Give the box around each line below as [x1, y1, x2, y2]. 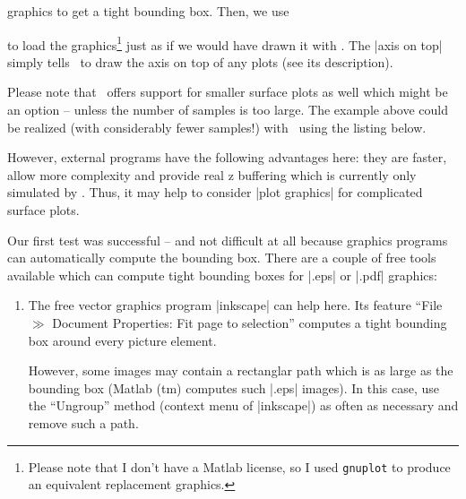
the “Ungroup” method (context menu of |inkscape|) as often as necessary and [28, 396, 459, 415]
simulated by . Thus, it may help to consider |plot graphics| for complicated [7, 183, 423, 202]
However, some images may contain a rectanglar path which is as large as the [28, 361, 453, 380]
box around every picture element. [28, 331, 217, 349]
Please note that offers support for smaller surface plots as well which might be [7, 82, 448, 101]
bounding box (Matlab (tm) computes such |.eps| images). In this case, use [28, 378, 440, 397]
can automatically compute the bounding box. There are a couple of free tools [7, 248, 436, 267]
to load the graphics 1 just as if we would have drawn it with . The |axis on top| [7, 32, 443, 54]
